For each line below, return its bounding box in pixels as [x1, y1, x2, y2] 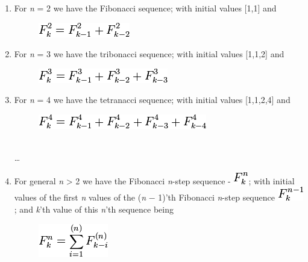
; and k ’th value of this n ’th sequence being [14, 202, 174, 215]
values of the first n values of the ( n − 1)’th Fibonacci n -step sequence [14, 191, 275, 204]
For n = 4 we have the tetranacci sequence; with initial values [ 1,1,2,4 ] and [14, 93, 291, 106]
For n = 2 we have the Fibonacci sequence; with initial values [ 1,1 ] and [14, 2, 277, 14]
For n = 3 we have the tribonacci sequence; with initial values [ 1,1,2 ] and [14, 48, 284, 60]
